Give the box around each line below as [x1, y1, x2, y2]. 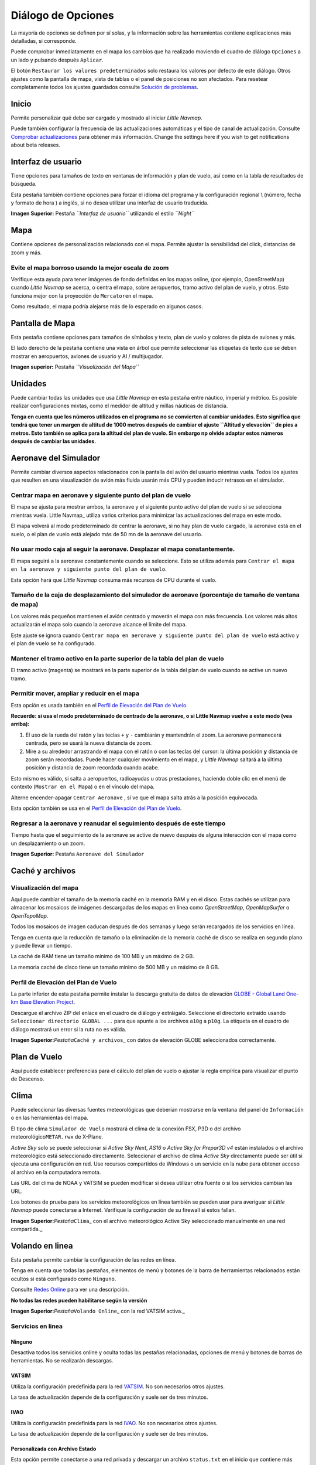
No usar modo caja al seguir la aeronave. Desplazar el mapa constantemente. [11, 545, 235, 553]
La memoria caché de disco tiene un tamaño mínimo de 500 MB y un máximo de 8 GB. [11, 963, 219, 970]
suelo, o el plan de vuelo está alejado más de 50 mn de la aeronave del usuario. [11, 530, 203, 537]
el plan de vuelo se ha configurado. [11, 640, 97, 647]
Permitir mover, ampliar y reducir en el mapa [11, 689, 140, 697]
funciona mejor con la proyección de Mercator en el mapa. [11, 292, 153, 299]
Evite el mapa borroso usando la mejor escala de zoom [11, 264, 169, 272]
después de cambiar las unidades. [11, 437, 97, 445]
